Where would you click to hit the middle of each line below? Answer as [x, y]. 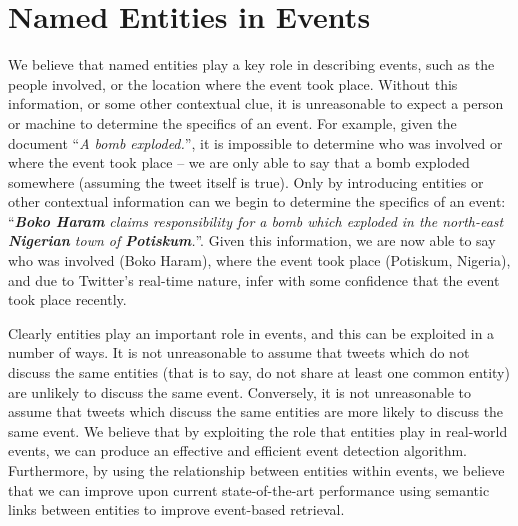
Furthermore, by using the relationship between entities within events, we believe [256, 470]
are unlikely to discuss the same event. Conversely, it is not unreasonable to [240, 391]
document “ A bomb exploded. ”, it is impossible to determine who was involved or [255, 142]
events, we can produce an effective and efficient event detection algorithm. [237, 450]
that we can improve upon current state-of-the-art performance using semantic [249, 489]
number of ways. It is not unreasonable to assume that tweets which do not [239, 352]
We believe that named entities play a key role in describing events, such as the [251, 64]
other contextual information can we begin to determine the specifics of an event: [257, 201]
